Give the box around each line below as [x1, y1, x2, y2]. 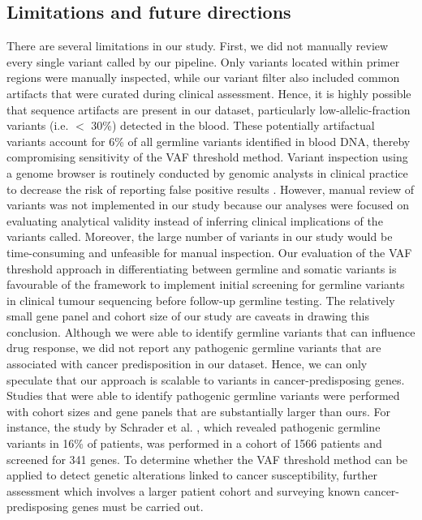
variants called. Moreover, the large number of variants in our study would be [6, 228, 393, 245]
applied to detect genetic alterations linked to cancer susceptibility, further [6, 466, 377, 483]
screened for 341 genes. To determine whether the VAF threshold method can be [6, 450, 408, 467]
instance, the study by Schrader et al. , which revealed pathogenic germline [6, 419, 381, 436]
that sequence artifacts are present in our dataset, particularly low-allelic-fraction [6, 101, 411, 118]
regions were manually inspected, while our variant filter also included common [6, 69, 400, 86]
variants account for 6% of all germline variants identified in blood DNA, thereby [6, 132, 411, 149]
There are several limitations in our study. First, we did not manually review [6, 37, 389, 54]
